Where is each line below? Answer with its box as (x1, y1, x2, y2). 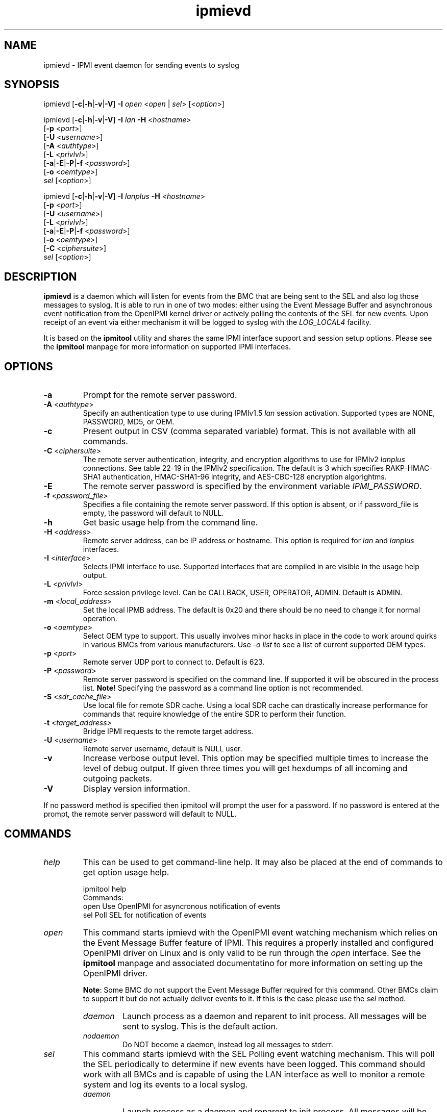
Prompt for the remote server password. (83, 390, 237, 400)
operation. (83, 614, 117, 623)
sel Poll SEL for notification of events (83, 910, 207, 919)
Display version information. (83, 784, 190, 794)
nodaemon (83, 1031, 119, 1040)
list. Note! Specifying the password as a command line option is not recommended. (83, 684, 363, 693)
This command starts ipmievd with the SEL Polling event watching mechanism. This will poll (83, 1048, 435, 1059)
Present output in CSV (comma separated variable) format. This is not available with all (83, 426, 416, 437)
